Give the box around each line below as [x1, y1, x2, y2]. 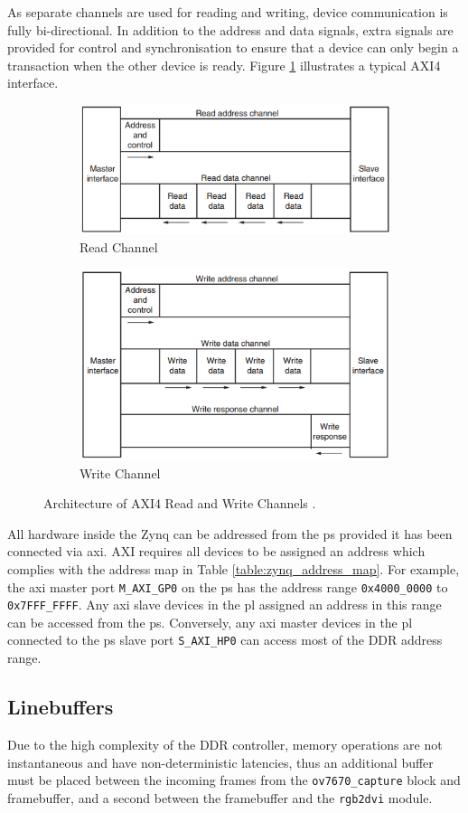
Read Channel [80, 237, 158, 256]
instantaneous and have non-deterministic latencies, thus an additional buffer [7, 752, 434, 771]
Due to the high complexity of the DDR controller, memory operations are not [7, 734, 443, 753]
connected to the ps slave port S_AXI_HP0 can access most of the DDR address [7, 630, 443, 649]
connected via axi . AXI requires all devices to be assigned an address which [7, 542, 426, 561]
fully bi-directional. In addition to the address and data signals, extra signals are [7, 20, 454, 39]
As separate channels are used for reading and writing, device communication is [7, 3, 448, 21]
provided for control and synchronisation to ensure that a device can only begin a [7, 38, 459, 57]
